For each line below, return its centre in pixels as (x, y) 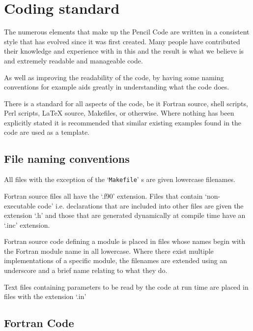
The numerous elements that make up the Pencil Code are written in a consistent (127, 32)
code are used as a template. (47, 132)
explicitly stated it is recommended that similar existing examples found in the (123, 122)
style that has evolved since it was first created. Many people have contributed (122, 41)
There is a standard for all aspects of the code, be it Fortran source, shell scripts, (126, 103)
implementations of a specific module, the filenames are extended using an (116, 260)
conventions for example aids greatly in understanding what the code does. (117, 87)
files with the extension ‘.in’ (45, 296)
